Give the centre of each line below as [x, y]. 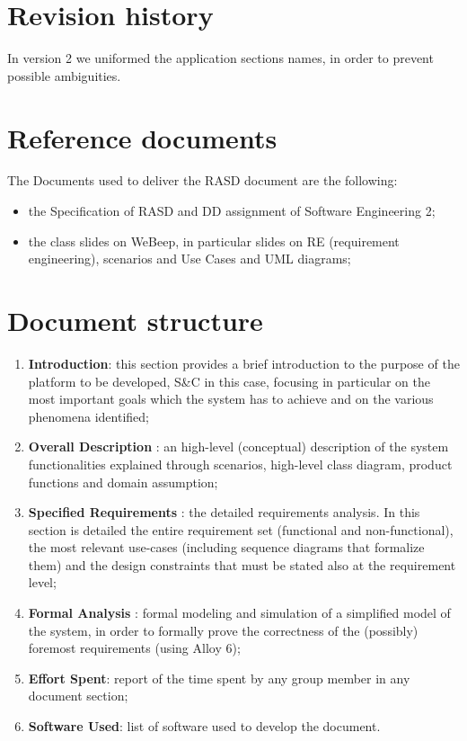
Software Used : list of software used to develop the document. [204, 726]
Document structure [135, 320]
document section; [78, 696]
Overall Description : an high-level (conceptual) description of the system [238, 446]
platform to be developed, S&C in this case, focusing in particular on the [229, 381]
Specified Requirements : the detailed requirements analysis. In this [224, 512]
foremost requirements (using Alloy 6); [134, 648]
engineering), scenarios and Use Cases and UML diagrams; [189, 259]
